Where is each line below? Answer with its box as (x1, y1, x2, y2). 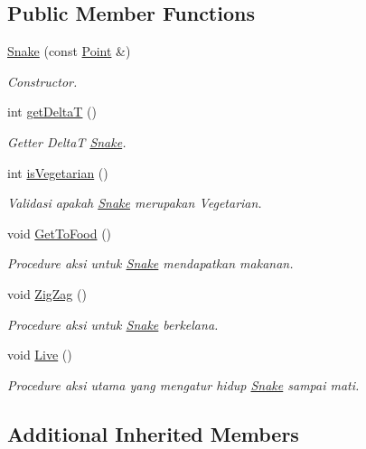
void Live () (7, 345, 72, 364)
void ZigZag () (7, 284, 87, 303)
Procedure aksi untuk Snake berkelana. (7, 314, 219, 333)
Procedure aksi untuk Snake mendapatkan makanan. (7, 254, 294, 273)
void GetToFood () (7, 223, 112, 242)
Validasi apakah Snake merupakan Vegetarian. (7, 193, 262, 212)
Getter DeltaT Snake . (7, 132, 127, 151)
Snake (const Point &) (7, 42, 131, 61)
